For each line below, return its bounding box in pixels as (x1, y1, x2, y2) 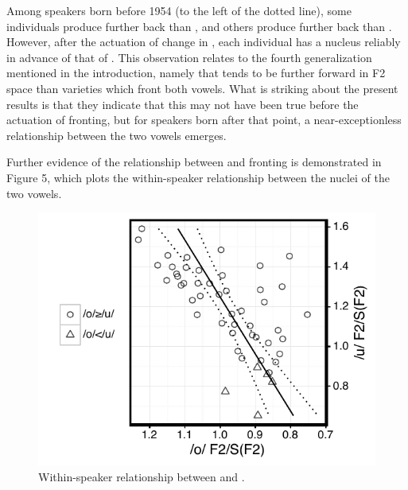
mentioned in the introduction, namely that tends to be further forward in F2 (6, 64, 386, 81)
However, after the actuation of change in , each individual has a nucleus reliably (6, 33, 401, 50)
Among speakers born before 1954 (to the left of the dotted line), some (6, 2, 352, 18)
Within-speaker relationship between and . (38, 468, 245, 484)
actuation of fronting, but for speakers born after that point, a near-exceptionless (6, 111, 402, 128)
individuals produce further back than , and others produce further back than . (6, 17, 392, 34)
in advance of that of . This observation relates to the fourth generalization (6, 49, 372, 65)
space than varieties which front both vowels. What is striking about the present (6, 80, 398, 96)
